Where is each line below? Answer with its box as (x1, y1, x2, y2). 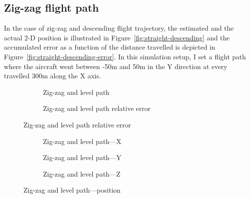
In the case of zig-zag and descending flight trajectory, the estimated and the (4, 23, 234, 33)
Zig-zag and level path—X (43, 136, 122, 146)
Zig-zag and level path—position (23, 185, 121, 195)
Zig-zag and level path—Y (43, 152, 122, 162)
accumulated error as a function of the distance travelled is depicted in (4, 42, 215, 52)
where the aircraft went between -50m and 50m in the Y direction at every (4, 61, 228, 71)
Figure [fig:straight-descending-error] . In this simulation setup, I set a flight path (4, 51, 246, 61)
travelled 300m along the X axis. (4, 71, 101, 81)
